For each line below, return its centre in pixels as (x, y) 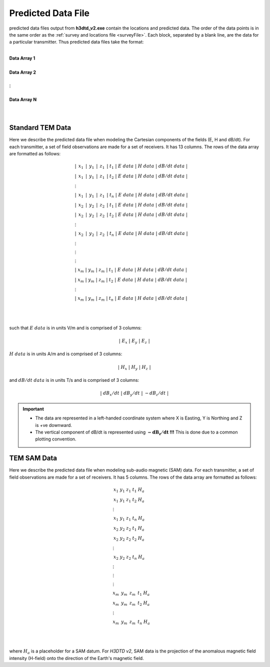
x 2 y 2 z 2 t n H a (129, 557)
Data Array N (23, 99)
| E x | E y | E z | (134, 341)
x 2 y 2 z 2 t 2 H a (129, 539)
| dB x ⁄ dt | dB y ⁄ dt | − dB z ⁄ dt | (134, 394)
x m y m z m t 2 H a (131, 604)
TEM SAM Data (33, 458)
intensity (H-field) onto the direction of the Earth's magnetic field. (77, 658)
